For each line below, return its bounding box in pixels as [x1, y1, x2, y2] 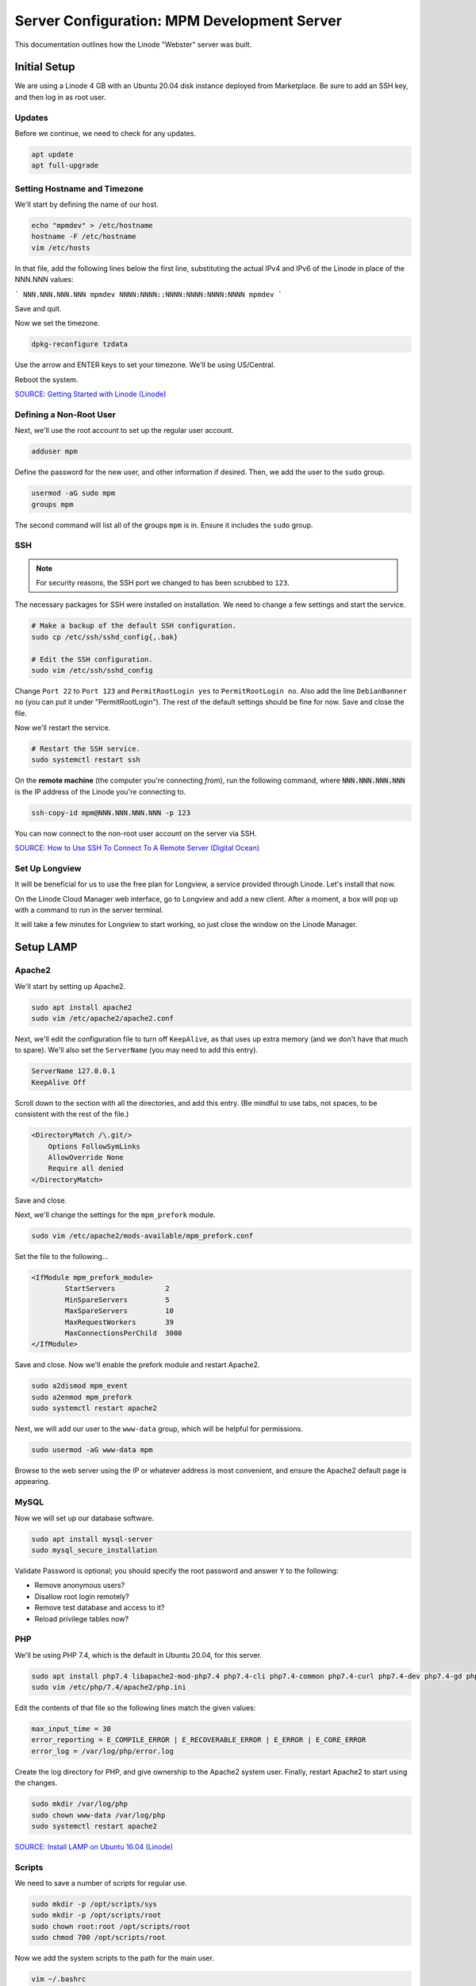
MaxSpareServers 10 [64, 1307, 175, 1316]
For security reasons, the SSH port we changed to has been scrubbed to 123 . [36, 578, 290, 587]
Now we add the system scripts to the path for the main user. [14, 1953, 214, 1963]
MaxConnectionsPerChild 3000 [64, 1328, 182, 1338]
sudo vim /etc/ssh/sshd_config [31, 666, 154, 674]
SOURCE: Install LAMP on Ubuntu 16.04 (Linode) [14, 1841, 174, 1851]
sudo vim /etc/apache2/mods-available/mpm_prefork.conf [31, 1231, 254, 1241]
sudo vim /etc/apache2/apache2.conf [31, 1014, 175, 1023]
